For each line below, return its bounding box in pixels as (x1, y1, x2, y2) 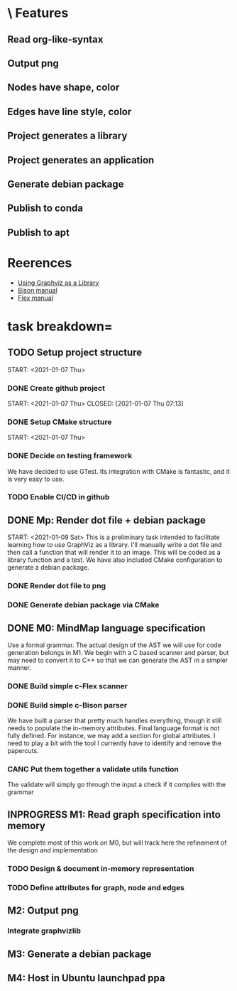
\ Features (7, 5, 69, 21)
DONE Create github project (7, 383, 105, 393)
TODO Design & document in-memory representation (7, 864, 194, 874)
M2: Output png (7, 904, 79, 917)
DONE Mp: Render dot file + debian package (7, 514, 206, 526)
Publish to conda (7, 202, 84, 215)
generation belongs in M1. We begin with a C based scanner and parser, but (7, 648, 229, 656)
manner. (7, 663, 32, 672)
